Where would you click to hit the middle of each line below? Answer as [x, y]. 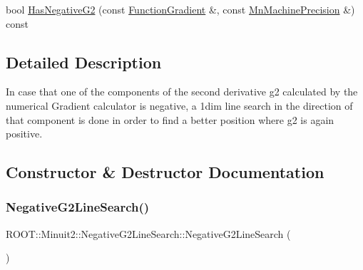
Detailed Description [84, 62]
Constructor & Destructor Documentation [165, 172]
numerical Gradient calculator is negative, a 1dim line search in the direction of [179, 105]
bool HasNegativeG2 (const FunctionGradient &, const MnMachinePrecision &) [180, 9]
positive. [24, 134]
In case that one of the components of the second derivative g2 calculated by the [182, 92]
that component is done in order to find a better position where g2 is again [170, 119]
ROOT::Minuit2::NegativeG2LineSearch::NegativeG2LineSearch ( [148, 233]
